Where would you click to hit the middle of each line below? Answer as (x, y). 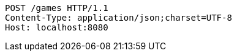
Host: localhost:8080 (57, 27)
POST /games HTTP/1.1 (57, 8)
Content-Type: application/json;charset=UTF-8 (118, 18)
